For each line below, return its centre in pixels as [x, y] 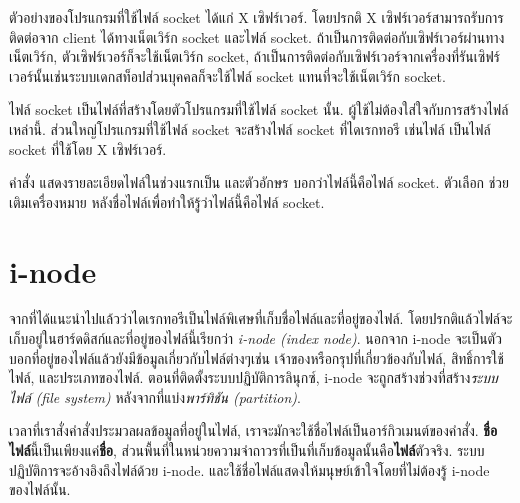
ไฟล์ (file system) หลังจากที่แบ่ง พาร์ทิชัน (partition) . [155, 396]
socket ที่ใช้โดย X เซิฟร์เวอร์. [88, 148]
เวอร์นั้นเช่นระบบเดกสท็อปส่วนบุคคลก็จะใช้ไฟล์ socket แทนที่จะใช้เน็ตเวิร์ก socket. [227, 75]
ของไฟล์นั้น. [40, 489]
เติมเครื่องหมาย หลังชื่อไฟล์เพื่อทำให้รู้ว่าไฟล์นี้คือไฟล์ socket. [167, 201]
